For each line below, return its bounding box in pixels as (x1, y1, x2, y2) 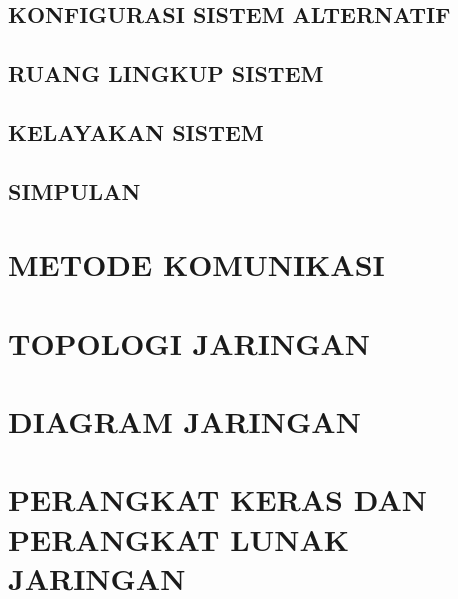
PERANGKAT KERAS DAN (8, 479, 428, 520)
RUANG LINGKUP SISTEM (8, 58, 324, 89)
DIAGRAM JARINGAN (8, 401, 361, 442)
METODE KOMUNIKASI (8, 244, 385, 285)
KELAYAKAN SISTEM (8, 116, 264, 147)
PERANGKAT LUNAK (8, 518, 350, 559)
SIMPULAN (8, 175, 141, 206)
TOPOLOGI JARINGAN (8, 322, 370, 363)
